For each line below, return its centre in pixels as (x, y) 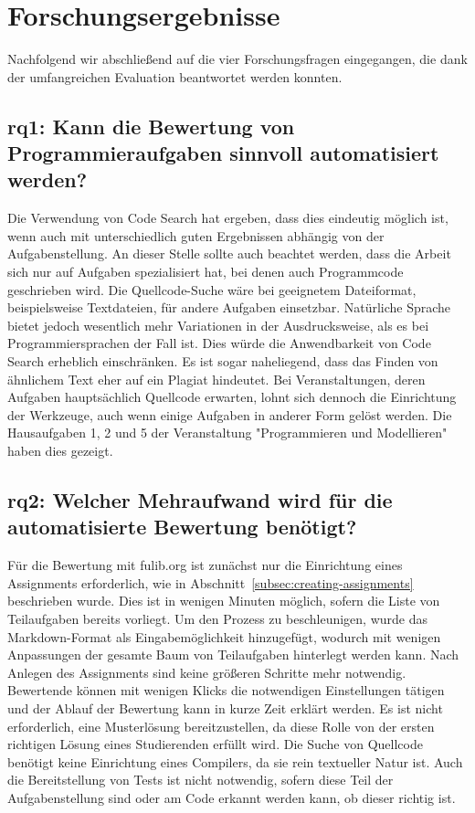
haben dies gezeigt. (60, 451)
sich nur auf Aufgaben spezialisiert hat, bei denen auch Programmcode (206, 272)
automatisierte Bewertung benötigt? (182, 527)
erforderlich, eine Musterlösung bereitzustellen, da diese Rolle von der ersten (221, 726)
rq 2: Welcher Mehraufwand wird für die (200, 500)
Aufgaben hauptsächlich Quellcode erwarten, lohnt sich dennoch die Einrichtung (232, 397)
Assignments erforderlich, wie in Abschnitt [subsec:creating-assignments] (211, 582)
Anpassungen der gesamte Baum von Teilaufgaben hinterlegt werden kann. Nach (233, 655)
